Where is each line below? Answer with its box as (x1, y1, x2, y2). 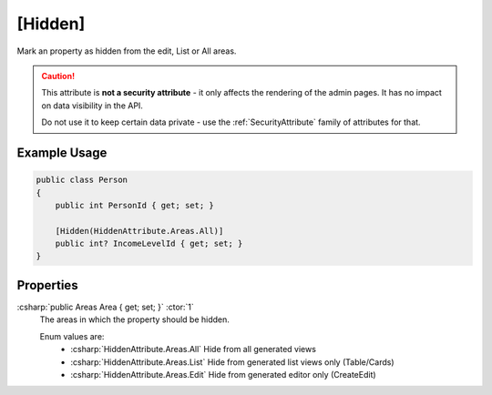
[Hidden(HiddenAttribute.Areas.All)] (55, 226, 224, 236)
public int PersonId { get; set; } (55, 200, 214, 210)
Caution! (41, 70, 76, 81)
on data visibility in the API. (41, 100, 143, 111)
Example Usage (16, 145, 108, 160)
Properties (16, 278, 78, 293)
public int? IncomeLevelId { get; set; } (55, 238, 243, 249)
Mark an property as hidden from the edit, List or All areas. (16, 46, 237, 56)
